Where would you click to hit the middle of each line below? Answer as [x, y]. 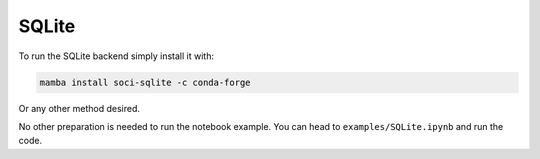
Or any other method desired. [79, 108]
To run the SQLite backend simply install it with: [116, 56]
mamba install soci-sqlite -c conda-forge [145, 82]
